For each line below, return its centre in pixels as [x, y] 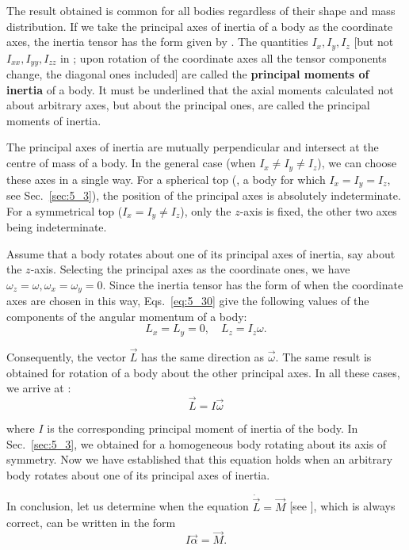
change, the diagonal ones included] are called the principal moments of [188, 74]
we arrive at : [39, 388]
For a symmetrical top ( [65, 210]
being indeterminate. [57, 227]
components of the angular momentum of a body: [127, 316]
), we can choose [357, 163]
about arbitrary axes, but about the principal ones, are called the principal [188, 105]
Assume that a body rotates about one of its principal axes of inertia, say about [201, 253]
